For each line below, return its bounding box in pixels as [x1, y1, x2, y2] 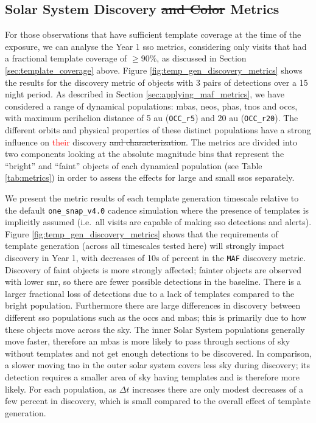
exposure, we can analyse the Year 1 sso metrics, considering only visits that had [5, 40, 307, 52]
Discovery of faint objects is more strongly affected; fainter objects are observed [5, 263, 301, 276]
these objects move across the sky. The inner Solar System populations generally [5, 323, 305, 335]
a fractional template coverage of [5, 52, 127, 65]
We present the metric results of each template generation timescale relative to [5, 191, 299, 204]
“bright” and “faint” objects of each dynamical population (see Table [5, 159, 262, 172]
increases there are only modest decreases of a [132, 382, 304, 395]
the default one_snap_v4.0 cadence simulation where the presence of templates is [5, 203, 309, 216]
